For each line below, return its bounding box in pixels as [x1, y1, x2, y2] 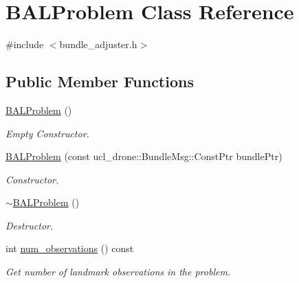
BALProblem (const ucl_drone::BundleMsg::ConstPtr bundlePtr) [5, 149, 283, 163]
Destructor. [5, 218, 54, 232]
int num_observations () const [5, 241, 134, 256]
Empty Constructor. [5, 126, 89, 140]
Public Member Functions [5, 71, 194, 92]
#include [5, 37, 44, 52]
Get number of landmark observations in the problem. [5, 264, 231, 279]
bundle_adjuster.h [59, 37, 137, 52]
